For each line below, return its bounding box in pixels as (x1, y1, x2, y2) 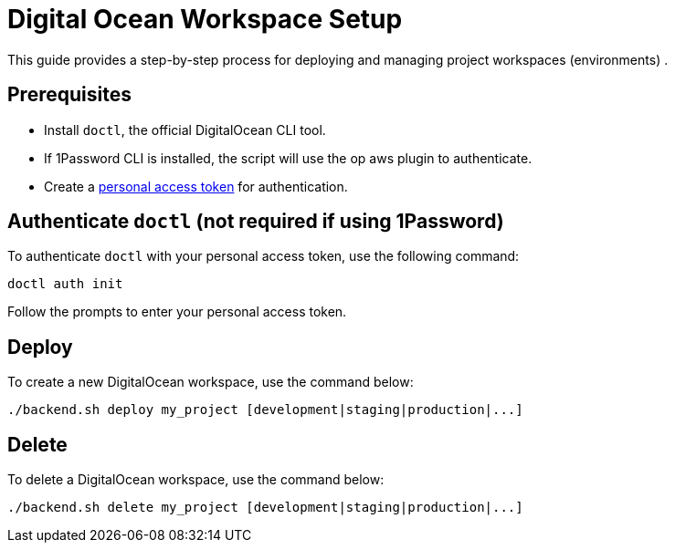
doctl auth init (7, 276, 123, 292)
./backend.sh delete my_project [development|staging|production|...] (7, 500, 523, 515)
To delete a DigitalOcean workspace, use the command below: (7, 472, 385, 488)
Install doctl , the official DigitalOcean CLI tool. (44, 121, 326, 138)
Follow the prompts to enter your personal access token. (7, 304, 347, 320)
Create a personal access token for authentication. (44, 178, 348, 194)
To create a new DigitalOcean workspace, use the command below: (7, 374, 414, 390)
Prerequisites (7, 83, 132, 107)
